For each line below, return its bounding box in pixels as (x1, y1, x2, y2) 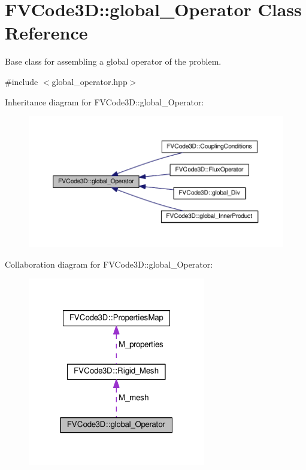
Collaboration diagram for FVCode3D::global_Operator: (5, 257, 213, 270)
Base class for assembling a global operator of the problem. (5, 55, 222, 68)
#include (5, 75, 38, 87)
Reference (5, 20, 88, 45)
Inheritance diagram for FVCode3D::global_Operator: (5, 95, 204, 108)
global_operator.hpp (51, 75, 128, 87)
